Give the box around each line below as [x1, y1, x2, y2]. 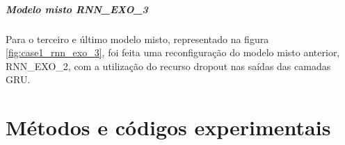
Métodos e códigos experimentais [6, 113, 331, 142]
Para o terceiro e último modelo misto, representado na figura [6, 31, 269, 46]
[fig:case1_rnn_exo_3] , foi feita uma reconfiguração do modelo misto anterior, [6, 45, 340, 60]
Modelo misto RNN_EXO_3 [6, 1, 148, 16]
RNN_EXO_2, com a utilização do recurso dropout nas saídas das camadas [6, 58, 331, 73]
